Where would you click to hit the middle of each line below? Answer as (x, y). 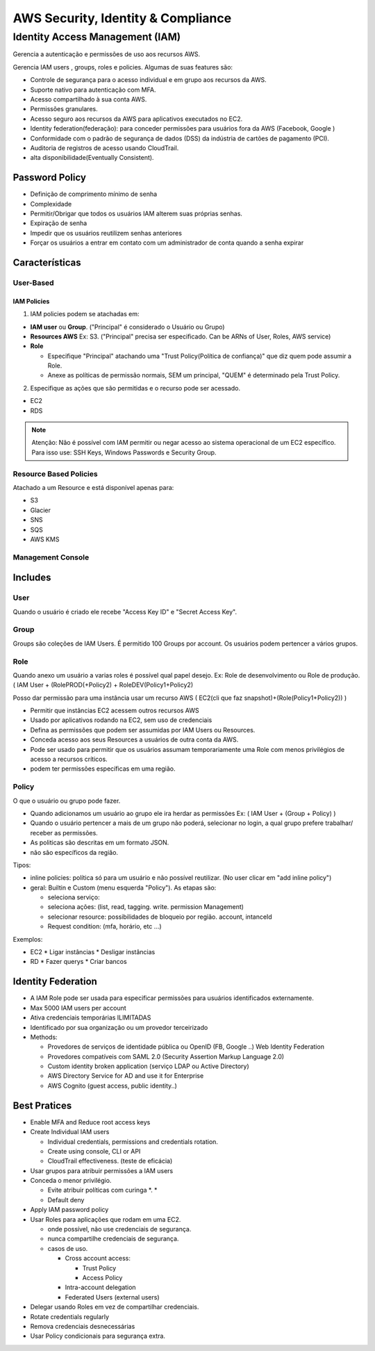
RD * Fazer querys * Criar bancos (79, 962)
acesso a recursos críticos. (69, 759)
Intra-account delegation (100, 1287)
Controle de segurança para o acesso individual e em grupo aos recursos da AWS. (148, 80)
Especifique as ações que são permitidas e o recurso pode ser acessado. (135, 388)
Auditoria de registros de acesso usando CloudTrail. (105, 148)
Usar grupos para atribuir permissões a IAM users (102, 1170)
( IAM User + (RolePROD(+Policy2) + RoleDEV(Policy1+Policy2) (103, 685)
